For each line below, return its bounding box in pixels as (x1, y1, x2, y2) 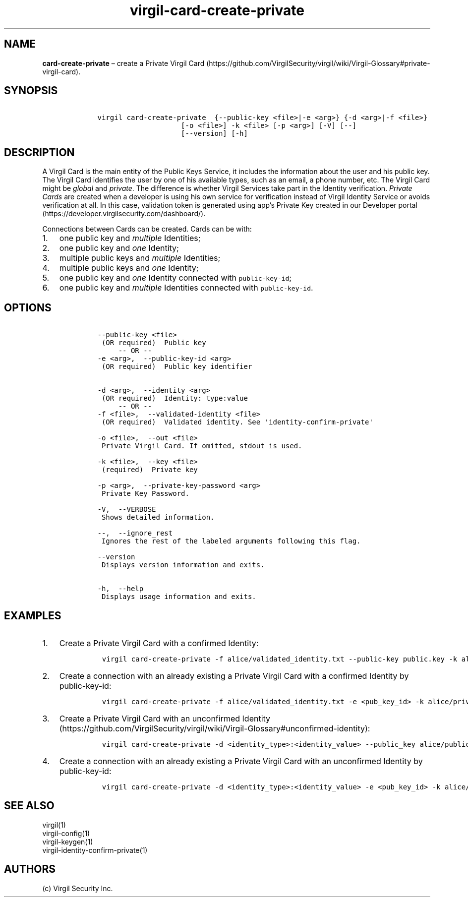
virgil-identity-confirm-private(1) (42, 845, 148, 854)
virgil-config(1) (42, 829, 90, 838)
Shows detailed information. (101, 513, 215, 522)
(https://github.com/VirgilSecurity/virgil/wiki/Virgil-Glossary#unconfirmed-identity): (59, 723, 370, 733)
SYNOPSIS (4, 84, 58, 97)
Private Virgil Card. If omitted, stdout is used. (101, 442, 302, 450)
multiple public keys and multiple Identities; (59, 253, 221, 263)
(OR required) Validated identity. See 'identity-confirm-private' (101, 418, 373, 426)
